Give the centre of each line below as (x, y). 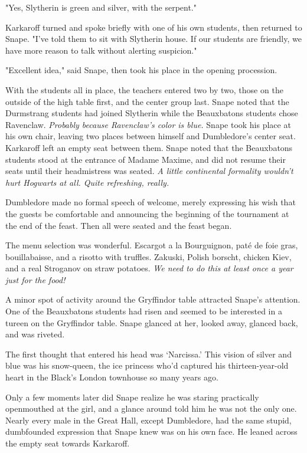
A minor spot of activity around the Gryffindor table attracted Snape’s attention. (153, 299)
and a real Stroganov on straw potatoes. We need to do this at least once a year (149, 268)
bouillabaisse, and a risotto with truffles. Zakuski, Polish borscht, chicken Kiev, (148, 256)
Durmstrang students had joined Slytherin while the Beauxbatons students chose (152, 113)
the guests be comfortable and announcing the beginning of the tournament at (147, 213)
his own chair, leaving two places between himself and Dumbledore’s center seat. (151, 136)
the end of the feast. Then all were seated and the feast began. (119, 225)
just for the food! (35, 279)
